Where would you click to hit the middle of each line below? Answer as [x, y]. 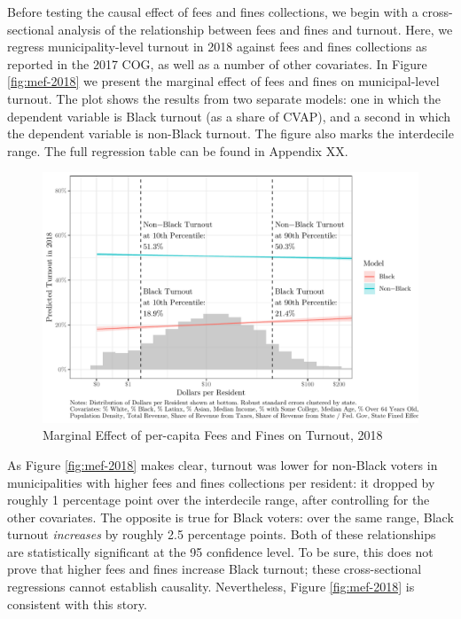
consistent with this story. [77, 603]
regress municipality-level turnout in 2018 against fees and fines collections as [217, 47]
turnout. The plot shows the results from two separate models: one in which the [224, 98]
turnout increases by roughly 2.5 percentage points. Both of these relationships [222, 534]
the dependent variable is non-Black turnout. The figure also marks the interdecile [230, 133]
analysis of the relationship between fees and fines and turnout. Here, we [255, 29]
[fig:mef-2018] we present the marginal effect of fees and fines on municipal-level [223, 81]
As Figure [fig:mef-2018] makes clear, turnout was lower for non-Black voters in [223, 464]
